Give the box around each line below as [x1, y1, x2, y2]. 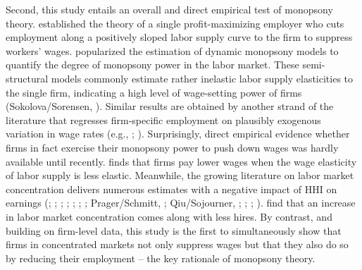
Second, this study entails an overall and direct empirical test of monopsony [6, 2, 333, 16]
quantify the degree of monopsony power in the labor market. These [6, 57, 299, 72]
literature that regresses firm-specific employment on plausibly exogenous [6, 112, 321, 127]
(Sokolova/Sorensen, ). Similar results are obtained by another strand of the [6, 99, 334, 113]
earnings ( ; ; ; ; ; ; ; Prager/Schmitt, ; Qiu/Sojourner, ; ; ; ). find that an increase [6, 195, 356, 210]
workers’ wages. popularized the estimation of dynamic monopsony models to [6, 43, 339, 58]
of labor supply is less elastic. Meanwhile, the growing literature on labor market [6, 168, 354, 183]
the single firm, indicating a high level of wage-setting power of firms [6, 85, 302, 99]
